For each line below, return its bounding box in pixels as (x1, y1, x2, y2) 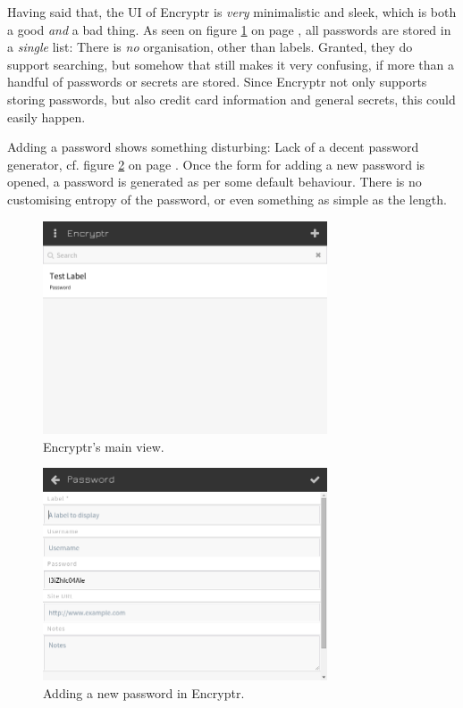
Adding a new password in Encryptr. (43, 683, 245, 702)
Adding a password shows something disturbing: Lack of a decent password (7, 137, 419, 156)
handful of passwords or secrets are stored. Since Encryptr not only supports (7, 72, 427, 91)
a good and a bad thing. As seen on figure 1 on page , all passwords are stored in (7, 20, 451, 38)
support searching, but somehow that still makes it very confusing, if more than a (7, 54, 454, 73)
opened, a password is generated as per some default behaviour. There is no (7, 172, 422, 191)
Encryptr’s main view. (43, 437, 164, 455)
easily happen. (7, 107, 86, 126)
